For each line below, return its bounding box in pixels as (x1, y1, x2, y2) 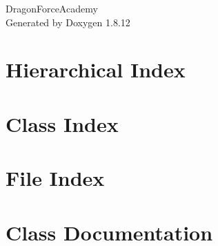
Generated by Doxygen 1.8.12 (6, 15, 130, 29)
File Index (6, 164, 105, 192)
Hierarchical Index (6, 55, 186, 84)
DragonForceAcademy (6, 1, 98, 15)
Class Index (6, 109, 119, 138)
